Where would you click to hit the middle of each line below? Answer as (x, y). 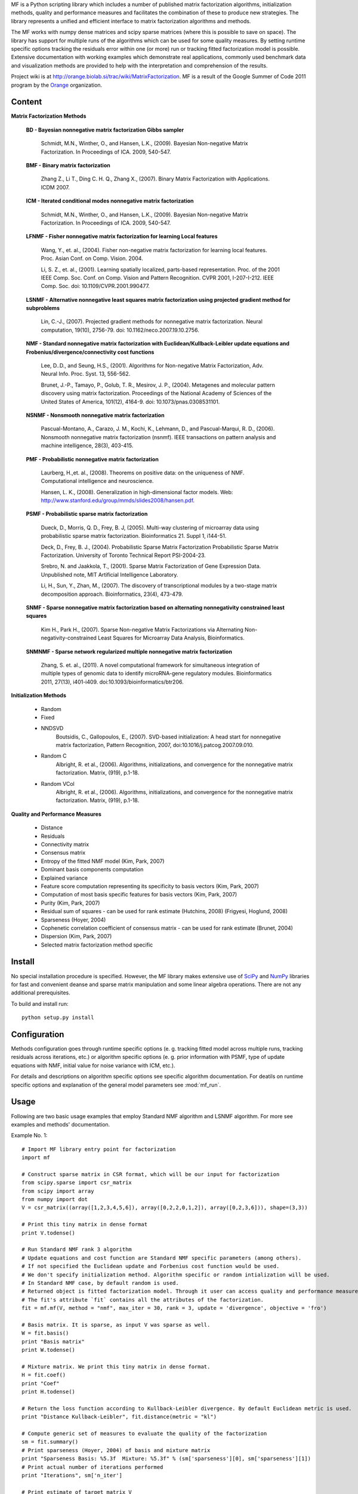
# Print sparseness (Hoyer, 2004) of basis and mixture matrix (116, 1450)
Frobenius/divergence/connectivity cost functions (90, 352)
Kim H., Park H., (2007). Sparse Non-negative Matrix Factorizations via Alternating (142, 629)
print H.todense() (49, 1392)
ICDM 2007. (55, 187)
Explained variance (64, 878)
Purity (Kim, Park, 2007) (70, 903)
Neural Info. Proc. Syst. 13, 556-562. (86, 374)
